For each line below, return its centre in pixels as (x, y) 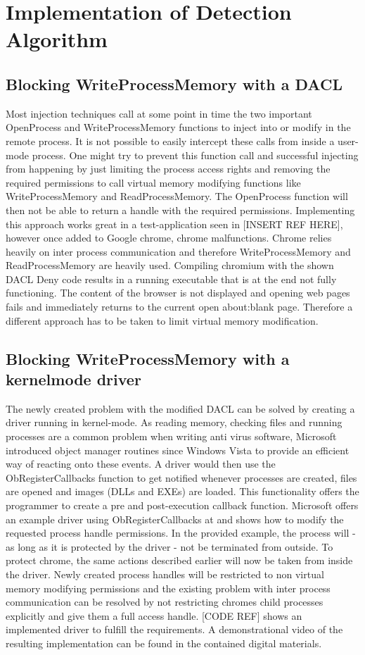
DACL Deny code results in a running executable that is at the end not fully (171, 279)
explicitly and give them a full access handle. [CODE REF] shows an (154, 615)
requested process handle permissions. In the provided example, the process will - (181, 533)
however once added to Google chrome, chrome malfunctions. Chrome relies (169, 238)
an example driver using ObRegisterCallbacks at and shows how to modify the (175, 519)
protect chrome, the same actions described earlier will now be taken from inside (179, 560)
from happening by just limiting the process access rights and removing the (168, 169)
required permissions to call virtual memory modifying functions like (153, 182)
